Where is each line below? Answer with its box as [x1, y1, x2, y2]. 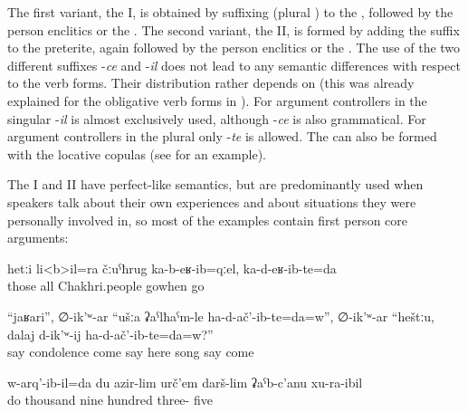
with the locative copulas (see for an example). [7, 144, 267, 163]
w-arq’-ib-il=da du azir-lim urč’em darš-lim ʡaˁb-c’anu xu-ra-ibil [7, 372, 363, 391]
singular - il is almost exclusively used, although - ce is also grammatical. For [7, 109, 426, 128]
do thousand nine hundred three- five [7, 390, 213, 409]
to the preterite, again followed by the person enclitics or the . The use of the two [7, 38, 461, 57]
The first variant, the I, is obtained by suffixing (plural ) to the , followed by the [7, 3, 454, 21]
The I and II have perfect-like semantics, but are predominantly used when [7, 175, 424, 194]
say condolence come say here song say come [7, 342, 254, 361]
